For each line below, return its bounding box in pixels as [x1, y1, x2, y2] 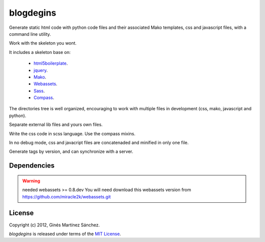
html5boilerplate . [33, 60, 68, 66]
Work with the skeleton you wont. [9, 40, 77, 46]
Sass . [33, 88, 45, 94]
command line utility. [9, 31, 51, 37]
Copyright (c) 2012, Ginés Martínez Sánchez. [9, 222, 100, 228]
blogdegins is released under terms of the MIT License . [9, 231, 121, 237]
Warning [22, 178, 40, 184]
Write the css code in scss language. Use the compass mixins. [9, 130, 136, 137]
